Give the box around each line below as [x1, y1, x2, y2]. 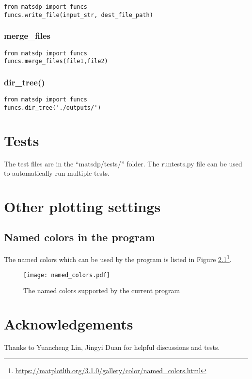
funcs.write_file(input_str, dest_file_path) [4, 11, 153, 18]
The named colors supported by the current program [23, 285, 180, 296]
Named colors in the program [4, 230, 155, 245]
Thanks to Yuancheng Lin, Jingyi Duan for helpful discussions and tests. [4, 342, 220, 352]
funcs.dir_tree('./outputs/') [4, 104, 101, 111]
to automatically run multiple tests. [4, 168, 110, 178]
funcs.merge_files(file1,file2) [4, 58, 108, 65]
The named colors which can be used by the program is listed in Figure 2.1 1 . [4, 253, 232, 264]
